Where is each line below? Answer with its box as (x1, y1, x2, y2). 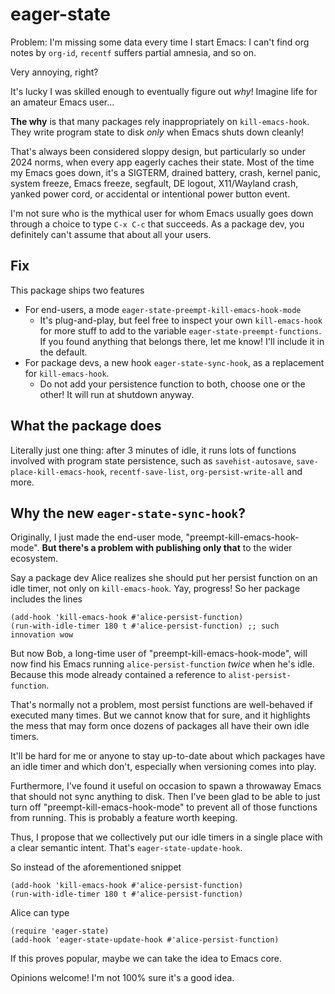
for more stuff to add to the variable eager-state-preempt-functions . (39, 324, 322, 337)
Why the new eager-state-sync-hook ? (10, 504, 246, 522)
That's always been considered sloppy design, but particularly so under (10, 145, 306, 157)
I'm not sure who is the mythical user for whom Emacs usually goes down (10, 207, 314, 219)
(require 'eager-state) (10, 926, 110, 937)
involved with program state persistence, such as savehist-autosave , (10, 454, 295, 467)
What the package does (10, 418, 162, 435)
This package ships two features (10, 284, 145, 296)
